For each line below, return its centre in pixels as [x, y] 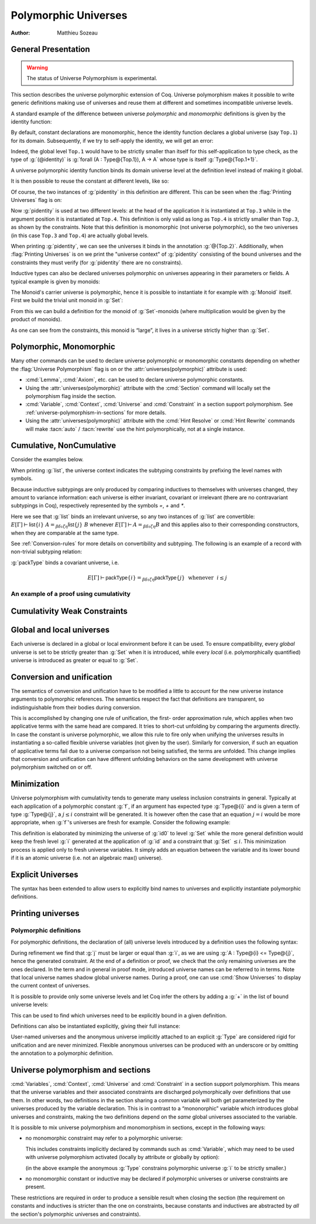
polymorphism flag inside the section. [71, 396]
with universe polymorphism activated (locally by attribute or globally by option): [122, 1157]
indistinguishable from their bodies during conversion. [76, 707]
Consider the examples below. [47, 460]
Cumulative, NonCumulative [63, 446]
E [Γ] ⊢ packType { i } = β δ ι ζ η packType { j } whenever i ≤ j [157, 578]
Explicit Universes [44, 874]
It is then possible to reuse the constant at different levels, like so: [90, 181]
